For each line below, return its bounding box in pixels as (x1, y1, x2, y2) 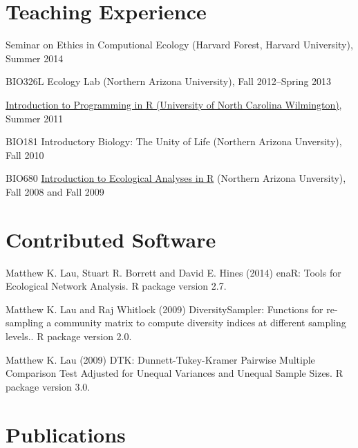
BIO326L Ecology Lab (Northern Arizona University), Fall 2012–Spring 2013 (6, 74, 332, 88)
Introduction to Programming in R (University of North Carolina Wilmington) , (6, 97, 342, 111)
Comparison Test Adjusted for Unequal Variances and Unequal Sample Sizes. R (6, 366, 343, 380)
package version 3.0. (6, 379, 91, 393)
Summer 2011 (6, 111, 64, 125)
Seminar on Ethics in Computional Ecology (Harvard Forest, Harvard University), (6, 37, 353, 52)
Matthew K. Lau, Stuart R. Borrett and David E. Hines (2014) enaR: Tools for (6, 265, 341, 279)
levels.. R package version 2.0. (6, 328, 132, 343)
